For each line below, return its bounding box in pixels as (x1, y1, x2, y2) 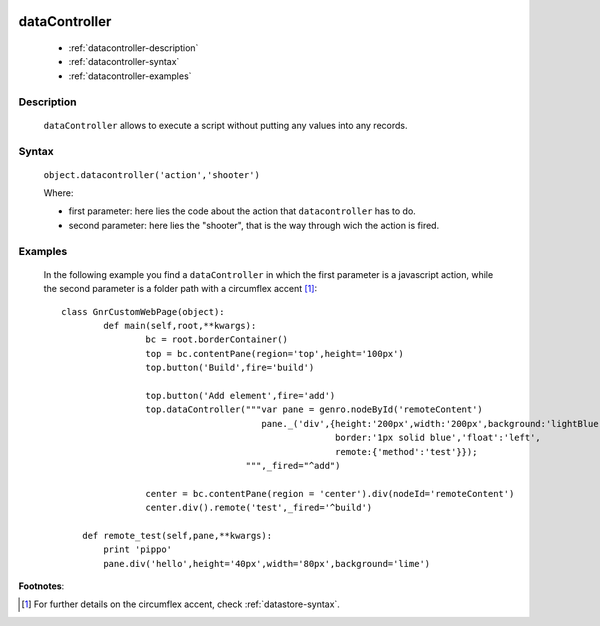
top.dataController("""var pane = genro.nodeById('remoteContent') (145, 404, 484, 415)
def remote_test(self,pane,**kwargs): (81, 530, 273, 541)
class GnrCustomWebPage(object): (61, 306, 225, 317)
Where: (43, 187, 74, 199)
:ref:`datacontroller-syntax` (68, 56, 180, 68)
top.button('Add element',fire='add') (145, 390, 336, 401)
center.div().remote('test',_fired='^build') (145, 502, 373, 514)
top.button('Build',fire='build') (145, 362, 315, 374)
